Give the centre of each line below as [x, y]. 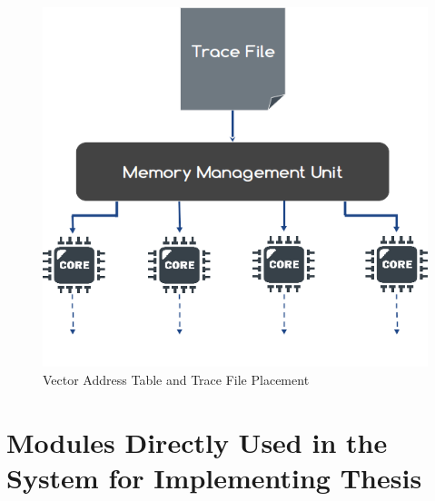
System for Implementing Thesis [214, 477]
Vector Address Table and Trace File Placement [176, 379]
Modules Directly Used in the [197, 442]
